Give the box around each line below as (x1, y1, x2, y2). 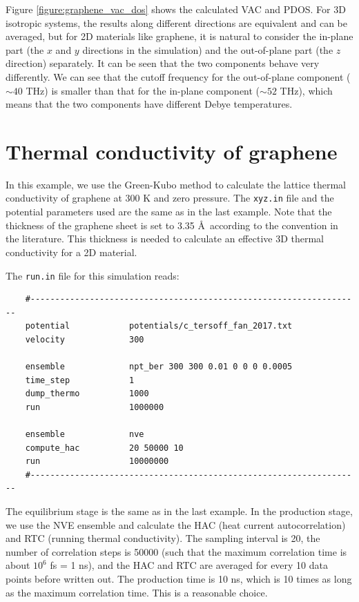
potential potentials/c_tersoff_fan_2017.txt (25, 321, 293, 331)
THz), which (280, 83, 333, 97)
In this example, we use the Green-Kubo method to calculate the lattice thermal (6, 177, 347, 191)
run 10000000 (25, 456, 169, 467)
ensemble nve (25, 429, 144, 440)
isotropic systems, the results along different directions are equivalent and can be (6, 15, 347, 30)
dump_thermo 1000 (25, 389, 149, 399)
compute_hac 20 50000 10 (25, 443, 184, 453)
